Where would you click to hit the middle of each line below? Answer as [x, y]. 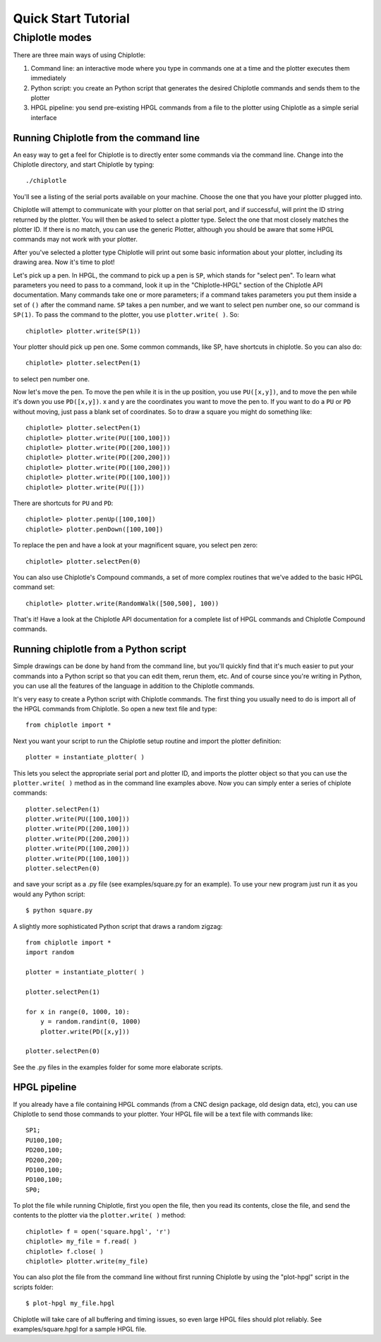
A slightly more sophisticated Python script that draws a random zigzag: [118, 926]
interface [44, 117]
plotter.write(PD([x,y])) [85, 1032]
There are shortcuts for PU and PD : [63, 503]
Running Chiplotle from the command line [107, 138]
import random [50, 952]
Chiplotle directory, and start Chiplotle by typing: [84, 165]
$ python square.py [59, 910]
